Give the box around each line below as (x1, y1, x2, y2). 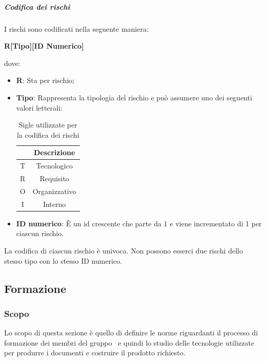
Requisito (39, 173, 69, 183)
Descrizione (33, 147, 75, 158)
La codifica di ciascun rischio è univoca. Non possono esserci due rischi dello (4, 245, 243, 256)
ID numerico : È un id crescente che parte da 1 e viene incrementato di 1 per (16, 218, 262, 228)
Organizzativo (32, 185, 76, 196)
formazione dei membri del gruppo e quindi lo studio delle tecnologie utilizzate (4, 337, 254, 348)
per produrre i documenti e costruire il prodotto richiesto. (4, 347, 186, 358)
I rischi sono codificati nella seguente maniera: (4, 23, 149, 34)
